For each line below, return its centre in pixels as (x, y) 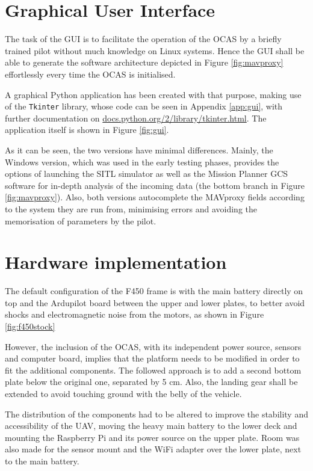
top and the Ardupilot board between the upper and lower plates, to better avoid (155, 302)
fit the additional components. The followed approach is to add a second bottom (153, 370)
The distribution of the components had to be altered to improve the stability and (156, 414)
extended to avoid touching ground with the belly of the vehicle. (123, 393)
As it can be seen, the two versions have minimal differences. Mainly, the (139, 149)
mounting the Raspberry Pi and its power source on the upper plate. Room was (152, 437)
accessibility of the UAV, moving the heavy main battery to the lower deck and (151, 426)
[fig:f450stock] (30, 326)
